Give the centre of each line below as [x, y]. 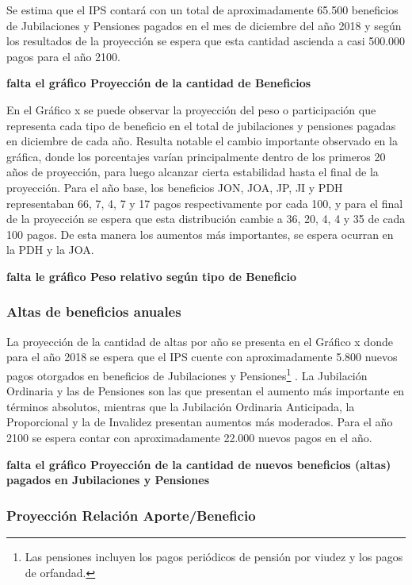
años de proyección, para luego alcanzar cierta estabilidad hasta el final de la [193, 172]
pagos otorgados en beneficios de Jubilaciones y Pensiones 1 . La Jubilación [187, 374]
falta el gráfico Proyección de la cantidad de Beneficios [159, 83]
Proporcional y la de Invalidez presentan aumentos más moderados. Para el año [200, 422]
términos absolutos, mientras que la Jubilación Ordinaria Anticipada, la [181, 406]
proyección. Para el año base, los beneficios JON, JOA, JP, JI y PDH [175, 187]
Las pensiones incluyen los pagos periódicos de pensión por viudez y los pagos [214, 556]
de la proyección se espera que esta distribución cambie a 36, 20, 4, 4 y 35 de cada [206, 219]
